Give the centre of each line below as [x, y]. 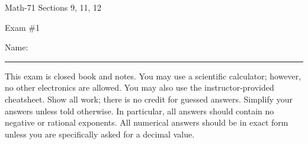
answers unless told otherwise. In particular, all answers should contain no [139, 111]
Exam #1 [22, 27]
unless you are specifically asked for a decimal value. [100, 134]
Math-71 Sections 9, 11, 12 [53, 7]
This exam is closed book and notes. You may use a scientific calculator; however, [153, 76]
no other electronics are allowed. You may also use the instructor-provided [139, 87]
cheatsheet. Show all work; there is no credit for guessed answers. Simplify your [149, 99]
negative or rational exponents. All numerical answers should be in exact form [147, 122]
